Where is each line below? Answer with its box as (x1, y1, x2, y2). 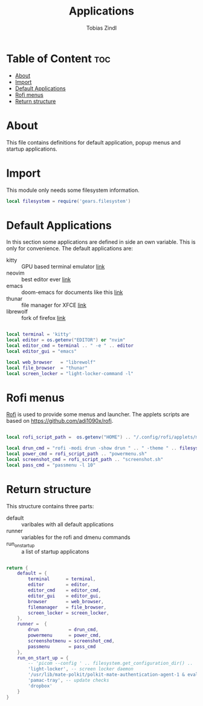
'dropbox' (28, 682, 53, 689)
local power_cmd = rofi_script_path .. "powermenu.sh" (6, 451, 147, 457)
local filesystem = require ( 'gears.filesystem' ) (6, 198, 131, 204)
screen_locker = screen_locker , (28, 610, 110, 616)
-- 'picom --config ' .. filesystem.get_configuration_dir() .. (28, 661, 193, 667)
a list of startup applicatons (21, 547, 89, 555)
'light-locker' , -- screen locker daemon (28, 666, 134, 672)
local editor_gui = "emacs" (6, 348, 77, 355)
